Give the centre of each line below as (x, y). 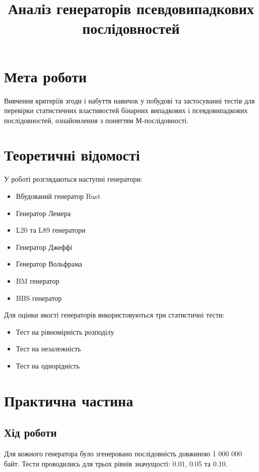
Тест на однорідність (48, 365)
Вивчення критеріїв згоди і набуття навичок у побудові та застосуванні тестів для (129, 100)
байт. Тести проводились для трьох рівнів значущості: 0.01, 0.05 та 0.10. (116, 463)
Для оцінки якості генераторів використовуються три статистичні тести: (114, 315)
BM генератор (38, 280)
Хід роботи (30, 432)
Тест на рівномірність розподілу (65, 331)
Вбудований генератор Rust (58, 196)
